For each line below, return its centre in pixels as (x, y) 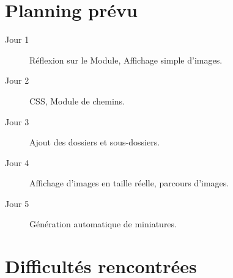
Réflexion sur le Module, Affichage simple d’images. (126, 60)
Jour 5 (17, 203)
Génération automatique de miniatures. (103, 224)
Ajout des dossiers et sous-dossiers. (95, 142)
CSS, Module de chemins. (77, 101)
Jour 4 (17, 162)
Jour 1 (17, 39)
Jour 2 (17, 80)
